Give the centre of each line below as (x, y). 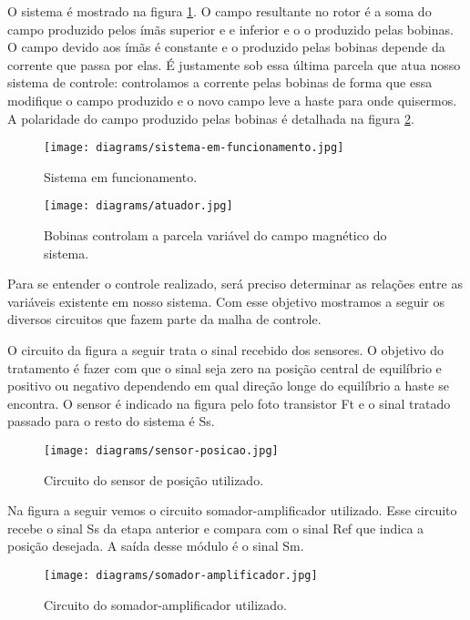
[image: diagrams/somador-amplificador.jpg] (181, 576)
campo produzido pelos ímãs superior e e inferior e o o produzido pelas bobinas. (230, 29)
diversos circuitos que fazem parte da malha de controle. (164, 319)
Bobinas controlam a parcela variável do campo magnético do (215, 235)
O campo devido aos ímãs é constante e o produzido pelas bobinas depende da (226, 47)
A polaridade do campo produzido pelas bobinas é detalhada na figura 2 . (211, 118)
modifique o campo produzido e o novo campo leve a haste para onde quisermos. (232, 100)
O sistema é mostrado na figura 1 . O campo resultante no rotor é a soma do (220, 11)
